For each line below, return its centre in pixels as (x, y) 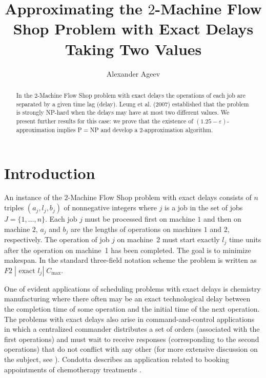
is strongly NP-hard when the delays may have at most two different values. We (123, 112)
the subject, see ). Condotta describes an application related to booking (117, 359)
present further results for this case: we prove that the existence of (105, 121)
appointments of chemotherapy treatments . (73, 369)
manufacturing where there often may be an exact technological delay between (127, 299)
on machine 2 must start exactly (168, 239)
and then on (222, 219)
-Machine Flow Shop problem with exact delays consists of (160, 197)
